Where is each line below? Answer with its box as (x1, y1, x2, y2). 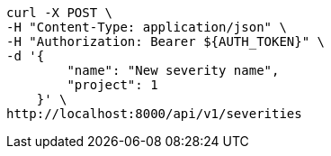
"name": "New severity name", (67, 63, 280, 78)
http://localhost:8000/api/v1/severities (6, 106, 302, 121)
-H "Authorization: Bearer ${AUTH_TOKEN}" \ (6, 34, 326, 49)
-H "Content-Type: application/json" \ (6, 20, 287, 34)
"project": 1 (67, 78, 158, 92)
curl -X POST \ (6, 5, 113, 20)
